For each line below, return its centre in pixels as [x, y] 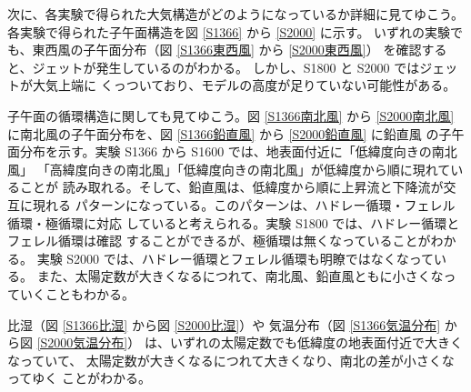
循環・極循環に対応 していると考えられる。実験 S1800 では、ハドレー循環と [234, 222]
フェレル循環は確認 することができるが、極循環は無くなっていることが [219, 241]
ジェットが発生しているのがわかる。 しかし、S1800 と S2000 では [226, 67]
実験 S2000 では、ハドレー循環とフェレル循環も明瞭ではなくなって [235, 258]
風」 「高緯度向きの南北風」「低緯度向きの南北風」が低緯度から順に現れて [229, 169]
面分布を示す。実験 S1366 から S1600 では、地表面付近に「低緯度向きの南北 [232, 151]
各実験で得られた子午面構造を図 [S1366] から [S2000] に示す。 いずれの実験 [229, 31]
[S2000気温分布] [82, 342]
